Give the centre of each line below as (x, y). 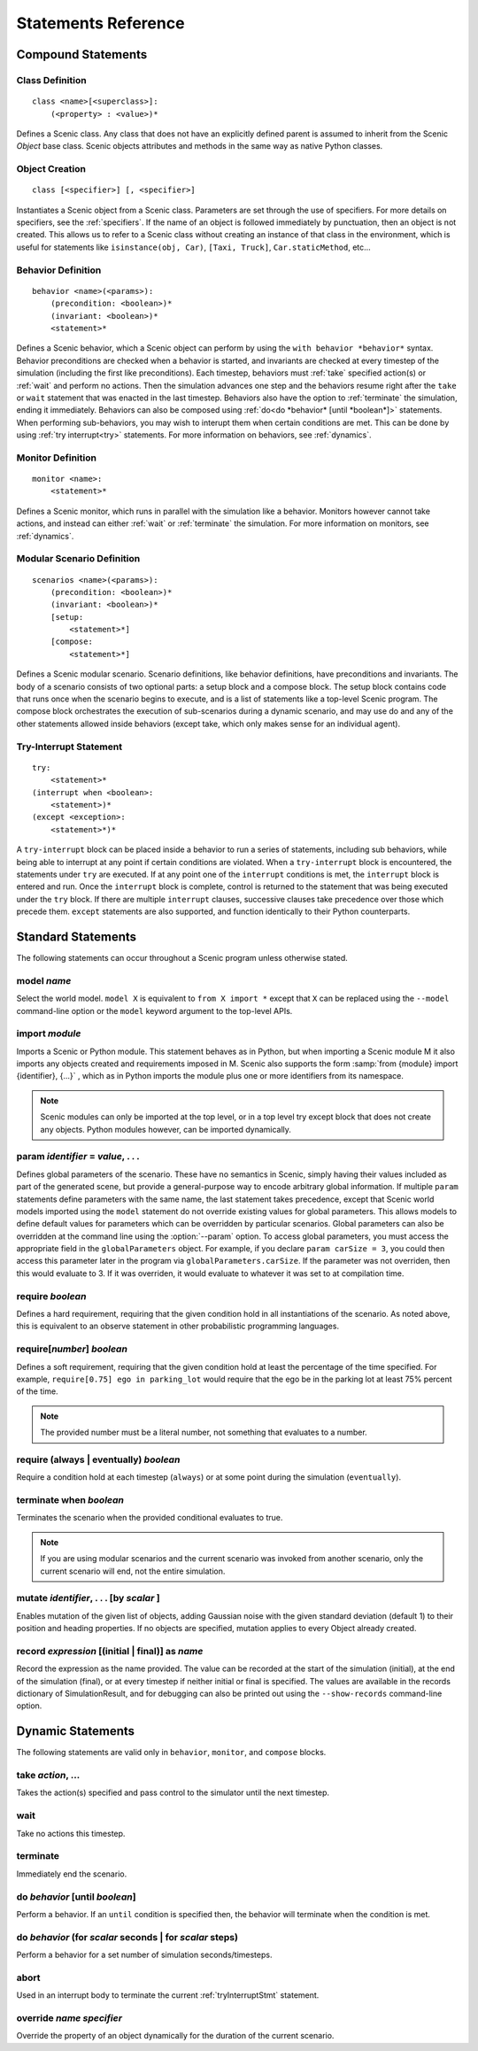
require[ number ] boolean (72, 1349)
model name (44, 980)
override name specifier (69, 2017)
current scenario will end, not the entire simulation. (133, 1571)
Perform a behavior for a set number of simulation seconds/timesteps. (144, 1955)
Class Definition (52, 80)
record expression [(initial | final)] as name (110, 1651)
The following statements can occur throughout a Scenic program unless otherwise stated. (182, 957)
